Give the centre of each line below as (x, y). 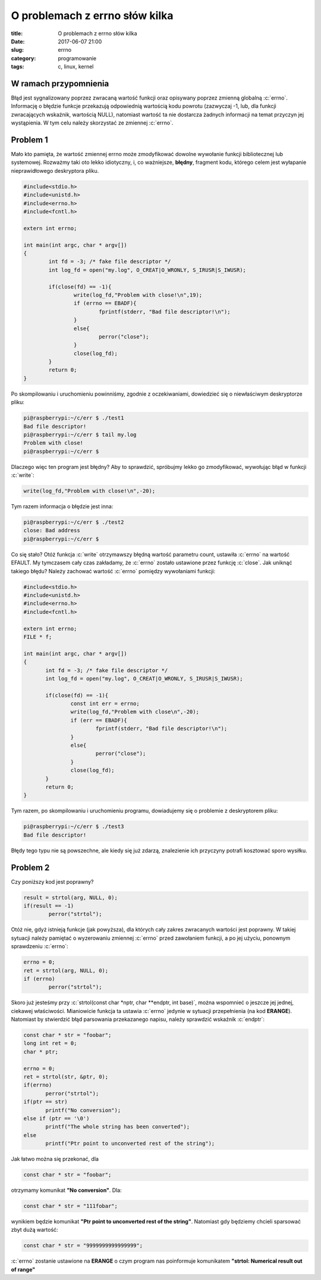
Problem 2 (30, 867)
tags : (18, 67)
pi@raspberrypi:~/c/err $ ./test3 (74, 827)
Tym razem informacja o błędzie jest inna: (62, 507)
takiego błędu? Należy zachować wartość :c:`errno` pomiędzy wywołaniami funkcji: (113, 571)
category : (23, 58)
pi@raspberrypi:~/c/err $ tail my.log (80, 434)
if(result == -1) (49, 906)
